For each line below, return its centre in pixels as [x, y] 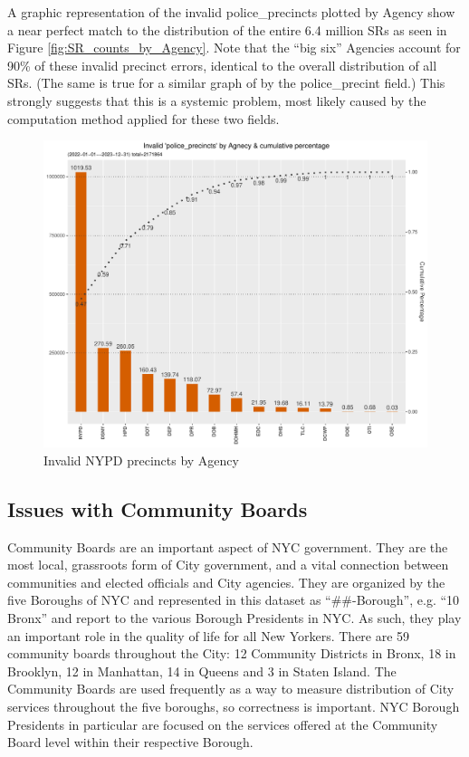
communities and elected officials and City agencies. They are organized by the [226, 582]
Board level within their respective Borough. [130, 742]
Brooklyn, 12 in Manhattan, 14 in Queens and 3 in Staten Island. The [202, 671]
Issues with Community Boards [158, 508]
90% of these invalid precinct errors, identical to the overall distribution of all [222, 65]
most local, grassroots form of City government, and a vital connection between [228, 565]
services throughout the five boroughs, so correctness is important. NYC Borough [234, 706]
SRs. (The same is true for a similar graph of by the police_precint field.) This [226, 83]
